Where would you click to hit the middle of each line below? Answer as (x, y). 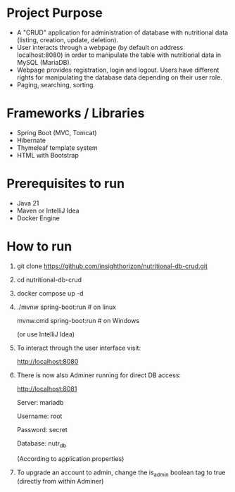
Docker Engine (38, 218)
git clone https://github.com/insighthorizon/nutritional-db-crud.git (112, 266)
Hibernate (31, 140)
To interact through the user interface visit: (79, 348)
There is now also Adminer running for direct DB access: (99, 375)
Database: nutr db (42, 444)
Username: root (39, 416)
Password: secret (42, 429)
